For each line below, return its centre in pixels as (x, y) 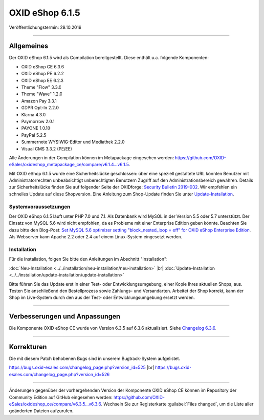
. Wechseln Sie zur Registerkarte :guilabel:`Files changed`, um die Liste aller (177, 404)
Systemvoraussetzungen (40, 207)
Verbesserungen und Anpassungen (65, 317)
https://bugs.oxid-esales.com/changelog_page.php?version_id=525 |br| (81, 367)
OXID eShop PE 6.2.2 (43, 74)
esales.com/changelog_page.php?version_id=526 (59, 374)
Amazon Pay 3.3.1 (39, 101)
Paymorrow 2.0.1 (38, 121)
